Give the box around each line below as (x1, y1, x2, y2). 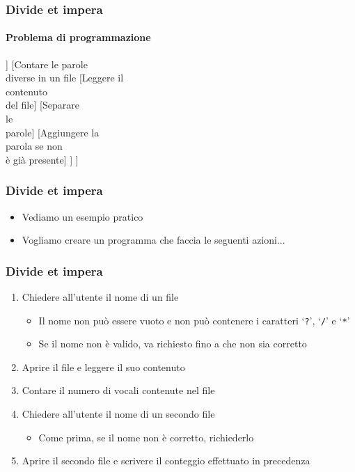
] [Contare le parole (6, 56, 88, 71)
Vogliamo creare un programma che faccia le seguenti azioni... (22, 233, 285, 247)
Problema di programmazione (6, 30, 151, 45)
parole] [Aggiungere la (6, 125, 100, 139)
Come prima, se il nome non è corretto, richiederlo (38, 430, 254, 444)
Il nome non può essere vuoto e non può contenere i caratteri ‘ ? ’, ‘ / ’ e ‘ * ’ (38, 313, 350, 327)
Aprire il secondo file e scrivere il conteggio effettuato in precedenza (22, 453, 310, 468)
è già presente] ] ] (6, 152, 79, 166)
